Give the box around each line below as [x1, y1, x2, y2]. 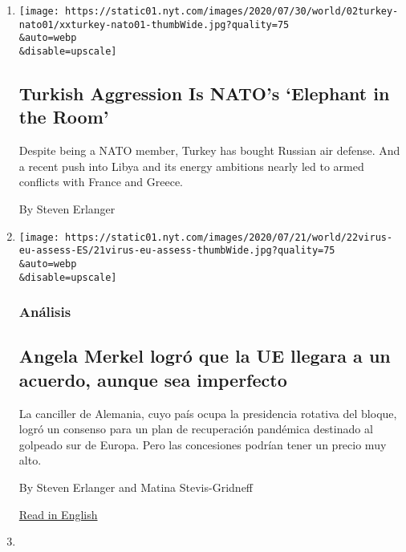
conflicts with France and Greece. [18, 173, 184, 190]
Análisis [18, 302, 71, 322]
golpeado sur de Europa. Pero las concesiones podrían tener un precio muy [18, 436, 387, 453]
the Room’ [18, 104, 109, 129]
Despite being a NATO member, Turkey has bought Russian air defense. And [18, 142, 400, 159]
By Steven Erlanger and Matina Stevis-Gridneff [18, 479, 254, 496]
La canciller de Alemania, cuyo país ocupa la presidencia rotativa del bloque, [18, 404, 397, 421]
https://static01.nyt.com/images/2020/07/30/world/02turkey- [65, 6, 399, 17]
